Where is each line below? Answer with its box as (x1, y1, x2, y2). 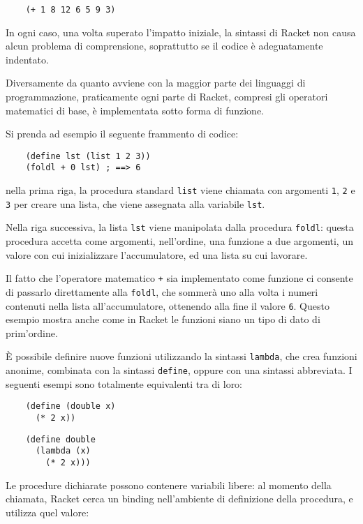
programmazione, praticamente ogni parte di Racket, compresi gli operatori (6, 89, 328, 104)
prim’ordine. (6, 325, 58, 340)
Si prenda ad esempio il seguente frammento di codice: (6, 126, 239, 141)
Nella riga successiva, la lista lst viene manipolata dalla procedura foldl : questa (6, 220, 354, 234)
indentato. (6, 52, 49, 66)
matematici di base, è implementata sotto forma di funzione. (6, 103, 265, 117)
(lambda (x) (35, 446, 91, 456)
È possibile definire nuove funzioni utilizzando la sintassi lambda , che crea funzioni (6, 349, 357, 364)
